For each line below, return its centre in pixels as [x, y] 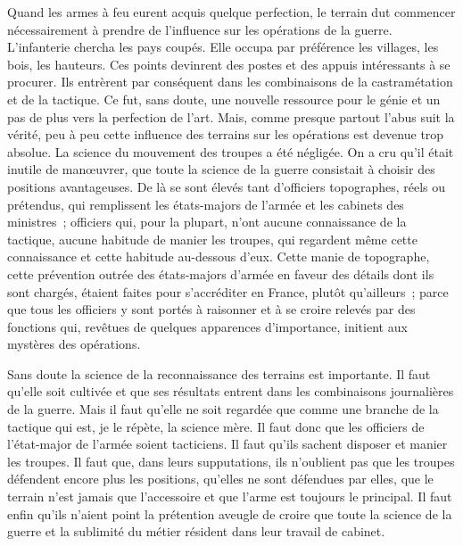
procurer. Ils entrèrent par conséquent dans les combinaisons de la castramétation [230, 82]
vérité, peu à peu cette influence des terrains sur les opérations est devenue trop [226, 134]
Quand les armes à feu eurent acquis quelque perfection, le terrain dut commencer [231, 12]
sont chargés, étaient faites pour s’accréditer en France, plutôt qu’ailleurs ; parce [228, 291]
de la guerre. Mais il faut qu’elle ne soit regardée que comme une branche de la [223, 409]
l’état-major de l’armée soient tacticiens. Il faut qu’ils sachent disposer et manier [227, 444]
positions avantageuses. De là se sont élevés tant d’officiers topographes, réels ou [227, 186]
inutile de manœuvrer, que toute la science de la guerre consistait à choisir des [221, 169]
